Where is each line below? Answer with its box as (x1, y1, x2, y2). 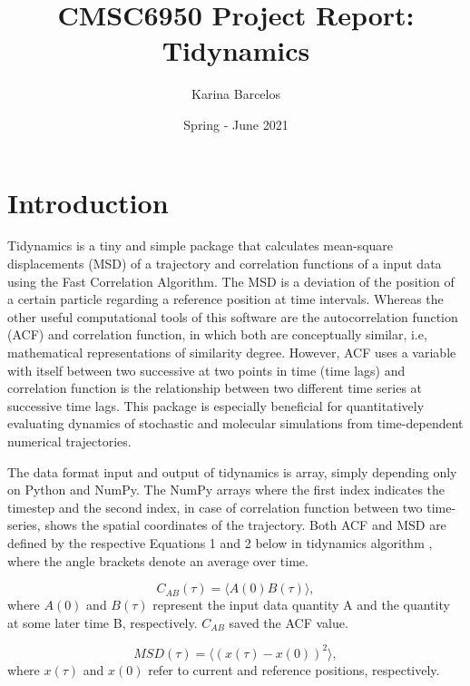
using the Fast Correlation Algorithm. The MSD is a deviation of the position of (7, 271, 455, 290)
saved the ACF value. (229, 612, 348, 632)
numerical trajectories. (7, 431, 132, 450)
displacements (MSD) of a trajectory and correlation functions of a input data (7, 254, 442, 273)
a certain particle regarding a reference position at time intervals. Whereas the (7, 289, 444, 309)
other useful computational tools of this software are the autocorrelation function (7, 307, 458, 326)
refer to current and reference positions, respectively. (148, 660, 440, 679)
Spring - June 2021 (183, 114, 289, 133)
